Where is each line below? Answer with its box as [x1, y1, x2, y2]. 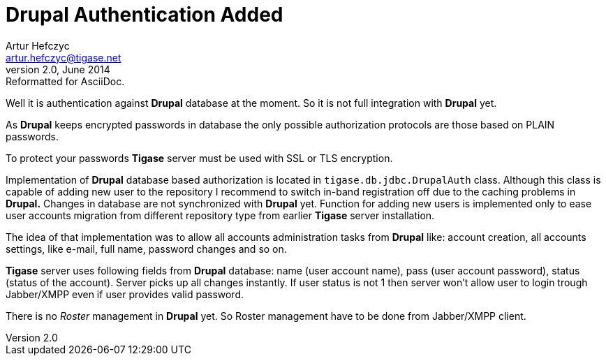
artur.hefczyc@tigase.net [6, 51, 121, 64]
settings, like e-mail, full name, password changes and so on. [6, 242, 287, 255]
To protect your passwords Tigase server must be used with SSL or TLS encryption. [6, 152, 393, 164]
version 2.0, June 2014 [6, 63, 110, 75]
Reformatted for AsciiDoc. [6, 75, 125, 87]
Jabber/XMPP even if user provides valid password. [6, 288, 244, 300]
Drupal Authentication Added [6, 3, 283, 27]
